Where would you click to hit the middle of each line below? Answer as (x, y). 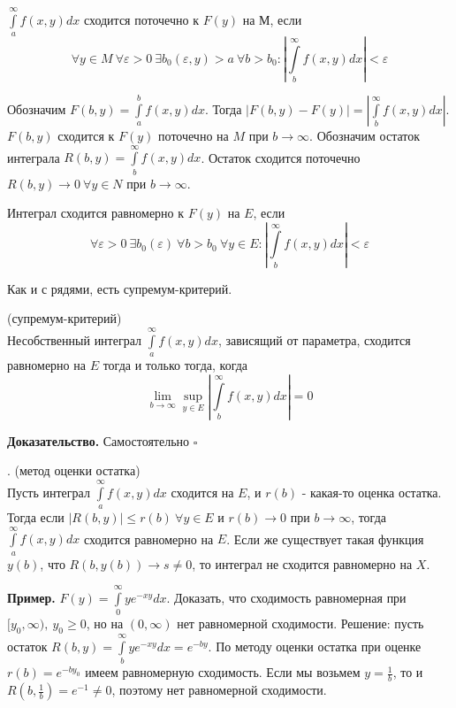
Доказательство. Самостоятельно (99, 440)
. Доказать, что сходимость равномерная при (286, 598)
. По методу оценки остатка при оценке (315, 646)
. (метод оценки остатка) (74, 470)
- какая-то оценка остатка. (372, 492)
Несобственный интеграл (75, 339)
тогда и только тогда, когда (175, 365)
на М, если (272, 19)
